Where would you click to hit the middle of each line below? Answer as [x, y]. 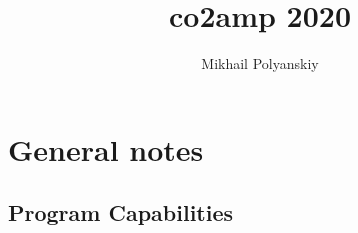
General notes [106, 148]
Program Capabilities [121, 212]
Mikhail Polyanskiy [260, 63]
